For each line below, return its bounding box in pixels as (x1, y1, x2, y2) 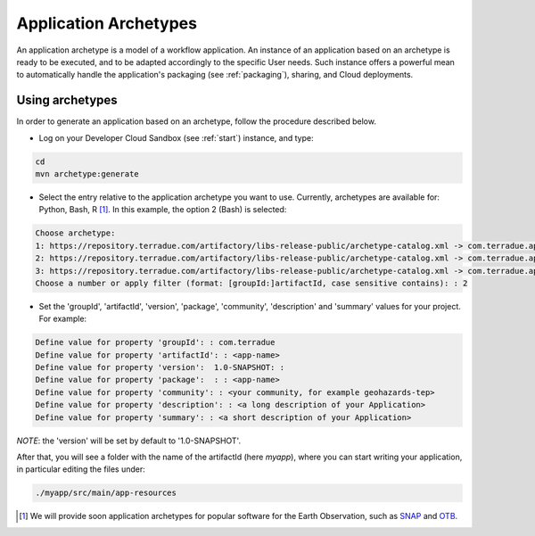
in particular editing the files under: (16, 464, 146, 474)
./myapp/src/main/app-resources (35, 488, 177, 499)
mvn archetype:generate (35, 169, 140, 178)
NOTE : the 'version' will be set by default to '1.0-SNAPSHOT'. (16, 435, 241, 446)
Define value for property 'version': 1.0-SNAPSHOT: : (35, 362, 285, 373)
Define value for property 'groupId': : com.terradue (35, 337, 276, 348)
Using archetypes (16, 93, 118, 108)
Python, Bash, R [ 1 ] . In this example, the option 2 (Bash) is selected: (38, 204, 287, 215)
